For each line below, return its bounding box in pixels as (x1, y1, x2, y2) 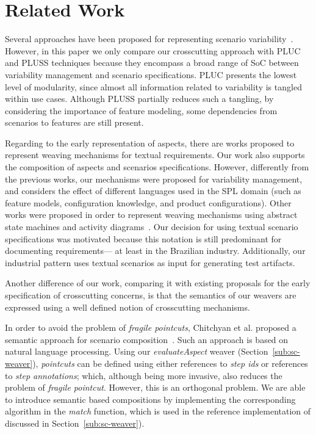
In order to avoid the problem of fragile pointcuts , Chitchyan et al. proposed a (5, 321, 296, 334)
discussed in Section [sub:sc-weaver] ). (5, 416, 145, 429)
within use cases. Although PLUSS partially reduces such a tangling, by (5, 92, 274, 105)
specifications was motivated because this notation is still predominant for (5, 232, 282, 245)
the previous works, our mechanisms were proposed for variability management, (5, 172, 303, 185)
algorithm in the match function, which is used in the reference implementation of (5, 405, 311, 418)
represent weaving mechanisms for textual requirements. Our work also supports (5, 148, 305, 161)
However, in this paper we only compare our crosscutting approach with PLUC (5, 44, 301, 57)
